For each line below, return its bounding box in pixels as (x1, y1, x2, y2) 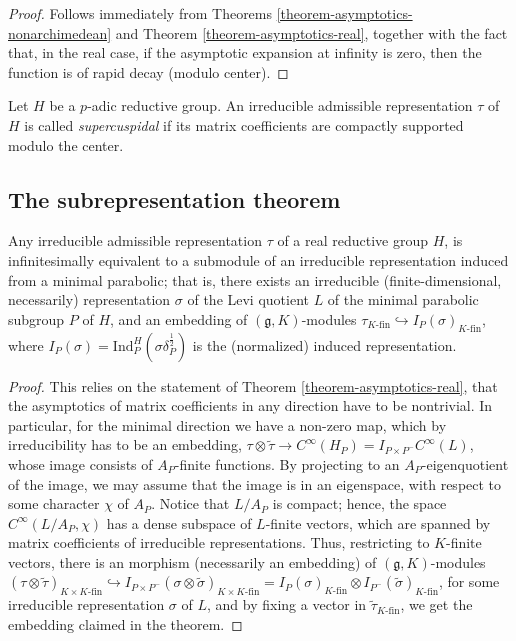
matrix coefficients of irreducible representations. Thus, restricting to (8, 532, 430, 553)
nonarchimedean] (8, 22, 112, 43)
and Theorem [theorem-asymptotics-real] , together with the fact (115, 22, 508, 43)
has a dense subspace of (106, 512, 252, 533)
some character (8, 493, 100, 514)
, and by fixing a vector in (207, 594, 367, 615)
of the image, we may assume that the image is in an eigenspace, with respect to (8, 473, 502, 494)
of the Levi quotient (187, 289, 309, 310)
